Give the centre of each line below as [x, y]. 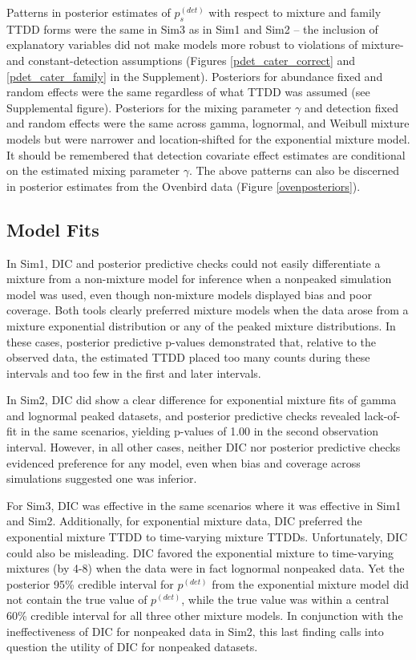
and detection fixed [351, 107]
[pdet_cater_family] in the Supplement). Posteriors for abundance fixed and [195, 76]
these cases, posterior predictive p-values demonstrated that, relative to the [192, 341]
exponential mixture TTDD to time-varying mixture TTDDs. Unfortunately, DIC [207, 537]
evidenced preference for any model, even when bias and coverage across [184, 462]
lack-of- [382, 415]
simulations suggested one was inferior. [102, 478]
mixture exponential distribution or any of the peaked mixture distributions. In [201, 325]
